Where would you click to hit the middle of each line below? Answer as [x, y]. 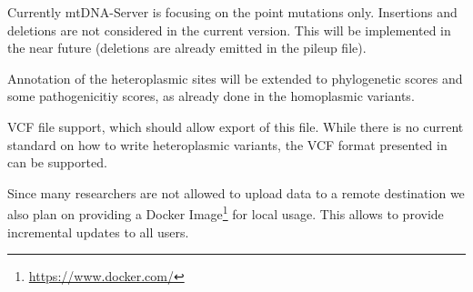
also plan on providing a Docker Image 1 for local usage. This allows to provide [226, 212]
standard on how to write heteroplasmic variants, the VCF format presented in [227, 144]
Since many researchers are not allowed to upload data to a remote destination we [236, 192]
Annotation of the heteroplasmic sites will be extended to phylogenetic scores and [235, 78]
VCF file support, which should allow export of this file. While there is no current [236, 126]
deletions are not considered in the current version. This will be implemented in [229, 30]
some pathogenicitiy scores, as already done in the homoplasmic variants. [211, 96]
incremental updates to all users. [98, 232]
